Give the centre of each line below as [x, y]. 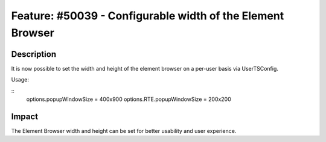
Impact [25, 116]
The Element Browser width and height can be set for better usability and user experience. [124, 131]
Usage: [20, 80]
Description [34, 54]
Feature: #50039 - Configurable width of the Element [148, 16]
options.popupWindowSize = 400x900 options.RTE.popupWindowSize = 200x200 [129, 99]
